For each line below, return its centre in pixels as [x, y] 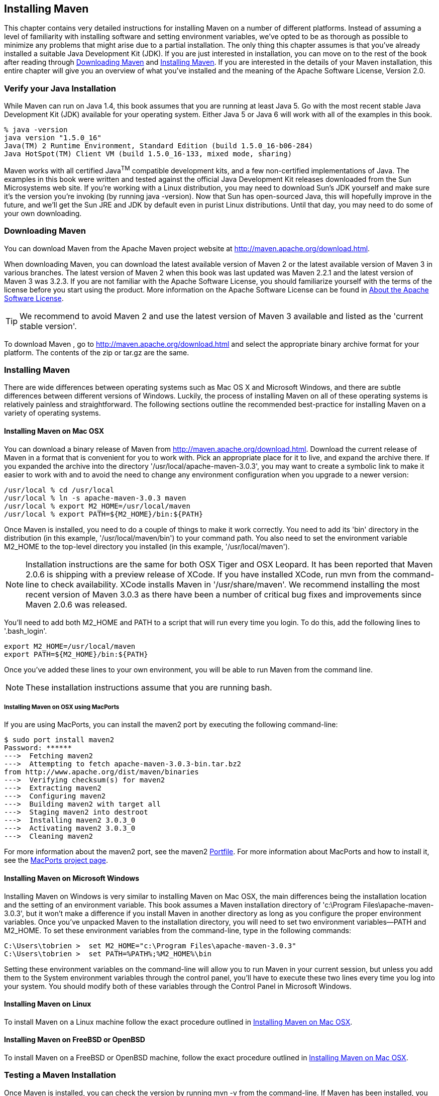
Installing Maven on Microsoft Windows [72, 878]
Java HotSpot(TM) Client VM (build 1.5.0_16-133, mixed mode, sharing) [148, 154]
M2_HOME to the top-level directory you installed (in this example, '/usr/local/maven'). [147, 546]
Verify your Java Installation [60, 88]
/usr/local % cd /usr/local [59, 490]
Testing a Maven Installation [60, 1075]
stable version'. [48, 326]
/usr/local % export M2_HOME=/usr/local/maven [97, 506]
